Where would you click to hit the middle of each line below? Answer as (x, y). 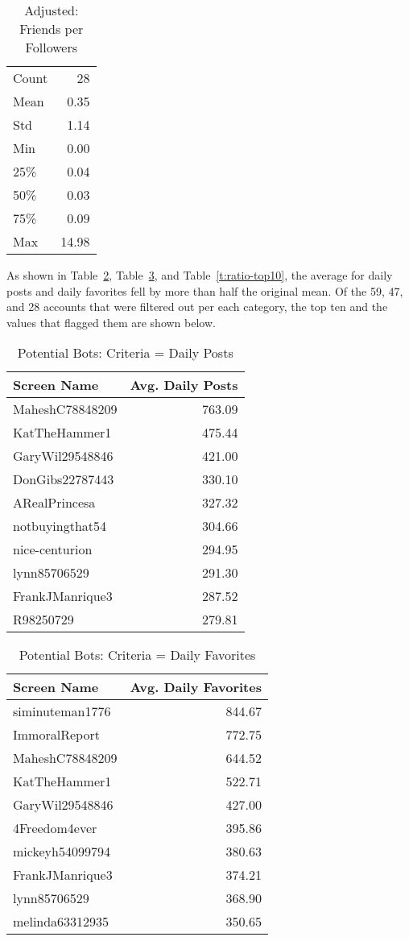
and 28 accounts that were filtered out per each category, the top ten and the (197, 307)
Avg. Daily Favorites (196, 687)
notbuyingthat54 (60, 526)
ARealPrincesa (54, 503)
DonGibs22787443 (64, 479)
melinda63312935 (61, 922)
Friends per (52, 29)
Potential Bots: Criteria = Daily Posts (125, 353)
